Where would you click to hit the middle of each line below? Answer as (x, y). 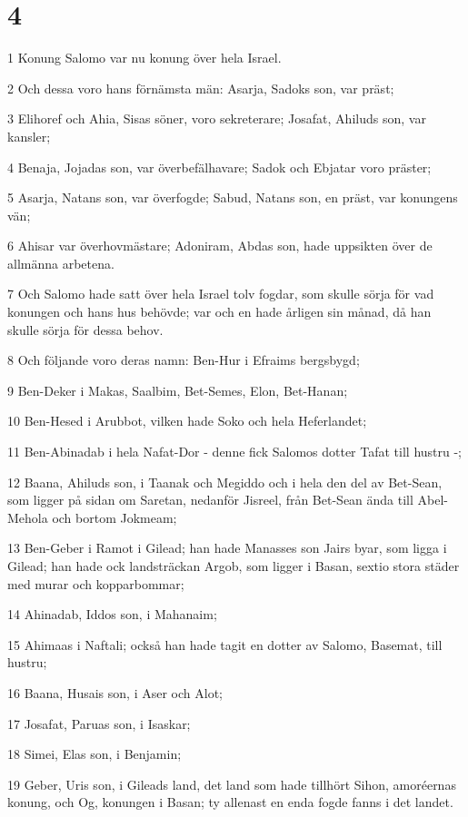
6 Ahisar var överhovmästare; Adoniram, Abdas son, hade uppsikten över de (220, 246)
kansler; (29, 136)
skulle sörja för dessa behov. (85, 329)
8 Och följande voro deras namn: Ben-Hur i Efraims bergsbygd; (184, 360)
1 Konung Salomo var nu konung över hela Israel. (144, 58)
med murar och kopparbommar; (96, 583)
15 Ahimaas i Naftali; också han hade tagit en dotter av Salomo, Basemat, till (225, 644)
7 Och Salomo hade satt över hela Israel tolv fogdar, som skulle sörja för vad (221, 294)
